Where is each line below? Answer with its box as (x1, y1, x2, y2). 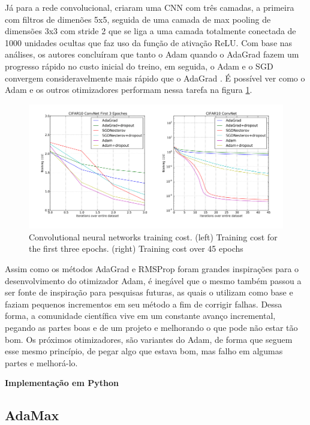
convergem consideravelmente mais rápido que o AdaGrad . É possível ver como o (5, 71, 305, 84)
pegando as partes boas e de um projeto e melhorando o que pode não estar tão (5, 321, 298, 333)
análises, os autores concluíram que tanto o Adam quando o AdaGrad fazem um (5, 48, 299, 61)
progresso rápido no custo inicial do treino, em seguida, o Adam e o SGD (5, 59, 273, 72)
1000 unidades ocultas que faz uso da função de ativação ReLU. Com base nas (5, 36, 293, 49)
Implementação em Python (5, 376, 119, 389)
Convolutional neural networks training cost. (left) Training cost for (29, 230, 278, 243)
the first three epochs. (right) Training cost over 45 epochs (29, 242, 243, 255)
